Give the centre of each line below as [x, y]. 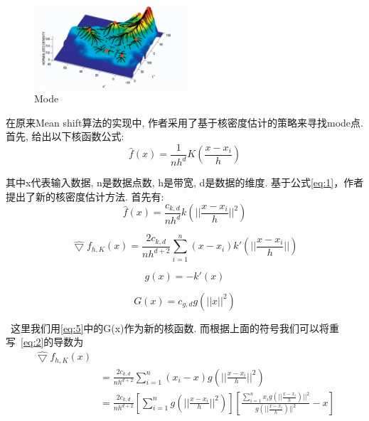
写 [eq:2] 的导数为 [45, 342]
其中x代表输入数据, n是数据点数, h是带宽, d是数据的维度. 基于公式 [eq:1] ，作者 [185, 182]
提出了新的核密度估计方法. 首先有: [85, 196]
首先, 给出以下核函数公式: [65, 136]
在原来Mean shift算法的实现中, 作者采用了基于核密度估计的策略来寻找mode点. [184, 122]
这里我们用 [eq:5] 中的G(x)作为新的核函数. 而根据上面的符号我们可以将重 [175, 327]
